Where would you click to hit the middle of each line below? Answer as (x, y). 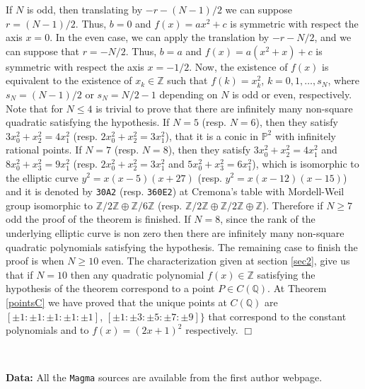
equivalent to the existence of (69, 80)
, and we (333, 37)
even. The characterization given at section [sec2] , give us (226, 261)
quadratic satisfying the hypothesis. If (88, 122)
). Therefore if (292, 205)
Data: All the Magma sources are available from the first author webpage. (164, 377)
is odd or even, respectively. (292, 94)
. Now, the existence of (238, 66)
